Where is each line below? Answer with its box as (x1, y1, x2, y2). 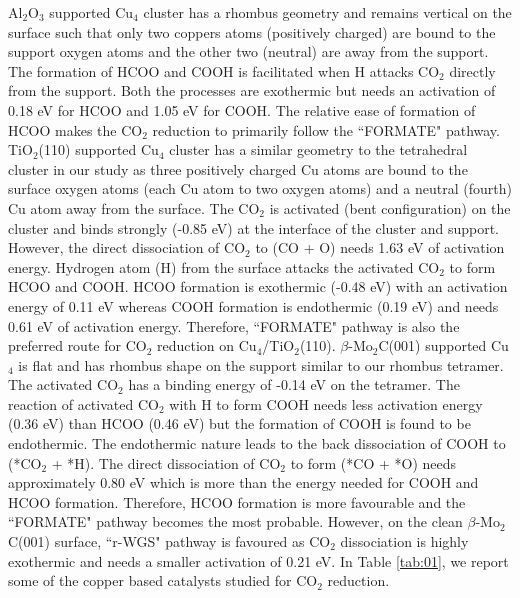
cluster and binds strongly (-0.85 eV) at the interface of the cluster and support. (8, 217, 499, 238)
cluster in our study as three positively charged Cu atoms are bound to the (8, 158, 468, 179)
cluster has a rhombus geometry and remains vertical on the (143, 2, 512, 22)
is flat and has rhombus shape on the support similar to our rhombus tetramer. (18, 354, 504, 375)
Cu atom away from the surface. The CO (8, 197, 260, 218)
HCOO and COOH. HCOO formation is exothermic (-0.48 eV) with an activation (8, 276, 508, 297)
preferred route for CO (8, 335, 147, 356)
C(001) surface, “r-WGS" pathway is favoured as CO (8, 531, 331, 552)
